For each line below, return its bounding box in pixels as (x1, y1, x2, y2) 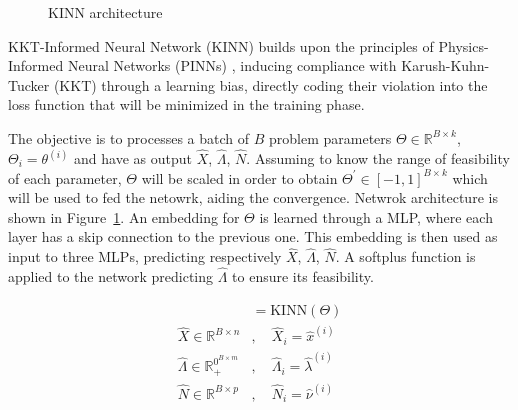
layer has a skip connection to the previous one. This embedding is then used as (8, 226, 498, 247)
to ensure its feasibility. (232, 266, 374, 286)
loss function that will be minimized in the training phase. (8, 94, 365, 115)
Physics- (438, 35, 489, 56)
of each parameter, (8, 167, 122, 188)
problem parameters (268, 127, 392, 148)
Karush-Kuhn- (401, 55, 490, 76)
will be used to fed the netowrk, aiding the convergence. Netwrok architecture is (8, 187, 498, 208)
